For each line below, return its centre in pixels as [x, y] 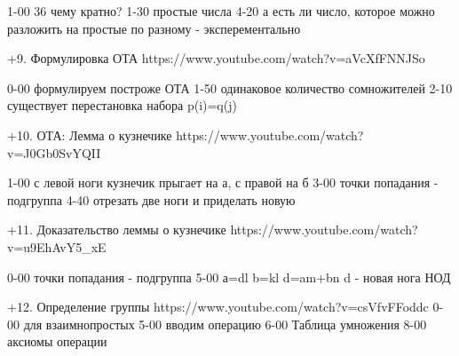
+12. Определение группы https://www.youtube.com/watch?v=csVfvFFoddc [218, 307]
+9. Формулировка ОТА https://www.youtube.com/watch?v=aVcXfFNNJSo [216, 58]
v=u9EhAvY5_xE [57, 246]
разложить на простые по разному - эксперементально [154, 28]
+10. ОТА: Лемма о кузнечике [90, 134]
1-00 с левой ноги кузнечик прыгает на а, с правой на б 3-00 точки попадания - [223, 182]
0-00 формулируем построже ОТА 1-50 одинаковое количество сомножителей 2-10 [230, 87]
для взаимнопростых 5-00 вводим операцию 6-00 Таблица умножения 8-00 [225, 324]
